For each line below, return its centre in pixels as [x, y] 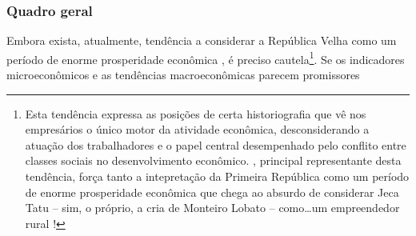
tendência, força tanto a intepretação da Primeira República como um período [217, 176]
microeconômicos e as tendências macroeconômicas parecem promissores [183, 75]
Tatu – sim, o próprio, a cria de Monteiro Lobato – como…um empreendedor [212, 208]
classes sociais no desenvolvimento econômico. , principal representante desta [213, 160]
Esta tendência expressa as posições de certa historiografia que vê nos [196, 113]
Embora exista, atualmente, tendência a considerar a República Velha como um [202, 40]
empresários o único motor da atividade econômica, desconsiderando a [197, 129]
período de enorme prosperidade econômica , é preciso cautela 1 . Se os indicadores [206, 58]
